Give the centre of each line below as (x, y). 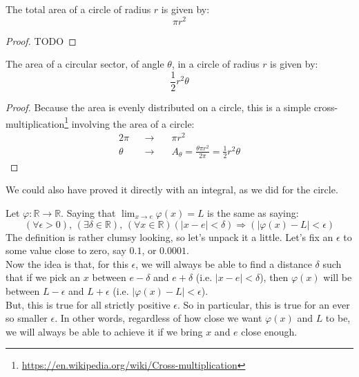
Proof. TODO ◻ (41, 40)
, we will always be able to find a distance (224, 263)
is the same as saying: (253, 212)
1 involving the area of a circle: (129, 122)
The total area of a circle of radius (78, 9)
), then (274, 277)
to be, (338, 318)
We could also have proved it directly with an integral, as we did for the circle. (172, 190)
